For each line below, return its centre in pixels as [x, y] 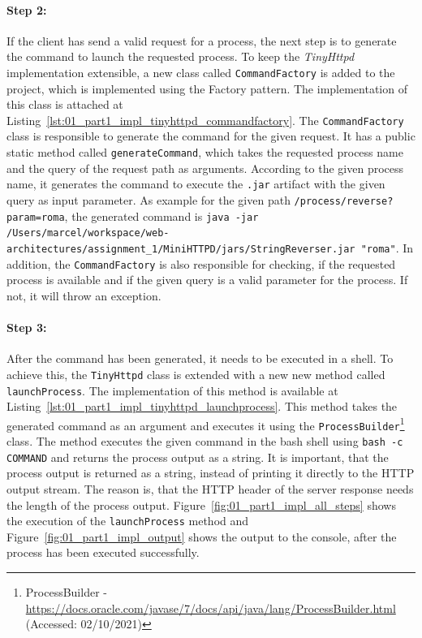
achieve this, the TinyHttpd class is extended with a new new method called [196, 374]
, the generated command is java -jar [161, 216]
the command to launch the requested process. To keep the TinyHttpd [181, 56]
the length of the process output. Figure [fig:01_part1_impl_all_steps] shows [201, 504]
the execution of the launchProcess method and [128, 521]
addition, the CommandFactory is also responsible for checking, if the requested [201, 263]
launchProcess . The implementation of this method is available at [172, 390]
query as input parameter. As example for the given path [149, 199]
